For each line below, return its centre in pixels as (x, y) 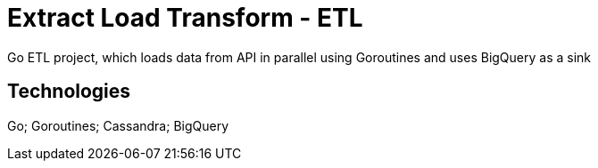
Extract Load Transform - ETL (185, 18)
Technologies (69, 92)
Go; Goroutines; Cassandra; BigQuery (118, 125)
